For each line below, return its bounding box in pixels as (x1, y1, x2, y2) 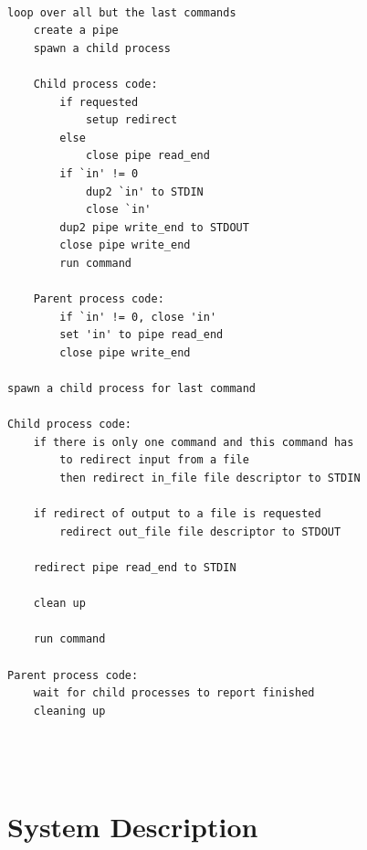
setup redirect (85, 113, 178, 127)
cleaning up (33, 704, 106, 717)
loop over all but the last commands (7, 5, 236, 19)
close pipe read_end (85, 149, 210, 163)
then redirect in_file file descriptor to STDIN (59, 472, 361, 485)
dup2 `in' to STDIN (85, 185, 204, 198)
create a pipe (33, 24, 119, 37)
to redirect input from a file (59, 453, 249, 467)
